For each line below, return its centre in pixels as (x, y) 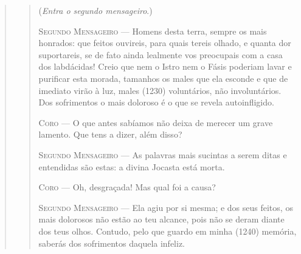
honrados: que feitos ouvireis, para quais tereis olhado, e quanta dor (165, 43)
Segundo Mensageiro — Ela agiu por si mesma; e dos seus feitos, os (166, 207)
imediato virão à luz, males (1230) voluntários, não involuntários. (160, 90)
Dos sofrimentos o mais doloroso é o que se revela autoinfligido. (156, 102)
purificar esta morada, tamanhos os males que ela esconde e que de (163, 78)
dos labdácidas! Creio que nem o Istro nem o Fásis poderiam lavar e (165, 66)
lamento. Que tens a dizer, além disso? (110, 134)
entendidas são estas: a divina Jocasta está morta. (132, 166)
